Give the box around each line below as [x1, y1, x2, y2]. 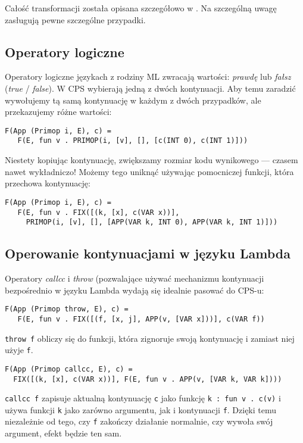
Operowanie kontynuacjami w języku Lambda [5, 244, 290, 263]
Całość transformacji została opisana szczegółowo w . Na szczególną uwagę [5, 2, 277, 14]
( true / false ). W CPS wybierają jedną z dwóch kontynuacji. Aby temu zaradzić [5, 82, 296, 94]
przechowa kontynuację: [5, 177, 90, 189]
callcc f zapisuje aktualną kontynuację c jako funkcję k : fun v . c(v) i [5, 392, 281, 404]
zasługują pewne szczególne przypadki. [5, 13, 146, 26]
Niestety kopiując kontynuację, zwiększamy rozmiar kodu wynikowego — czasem [5, 154, 298, 166]
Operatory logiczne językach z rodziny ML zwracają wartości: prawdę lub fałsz [5, 70, 291, 83]
